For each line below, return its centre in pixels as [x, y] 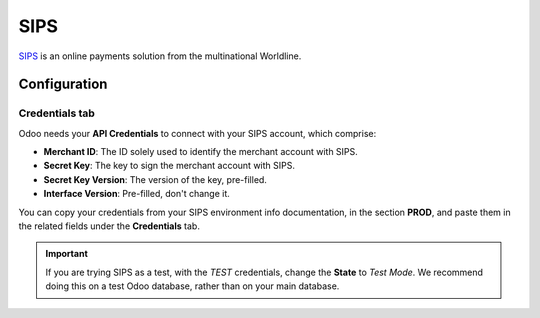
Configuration [63, 84]
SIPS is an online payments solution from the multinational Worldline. [160, 56]
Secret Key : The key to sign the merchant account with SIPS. [169, 166]
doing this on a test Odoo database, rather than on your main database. [192, 286]
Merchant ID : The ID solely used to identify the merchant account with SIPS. [201, 152]
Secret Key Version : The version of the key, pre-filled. [155, 179]
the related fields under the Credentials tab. [109, 226]
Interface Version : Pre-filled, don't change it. [136, 194]
